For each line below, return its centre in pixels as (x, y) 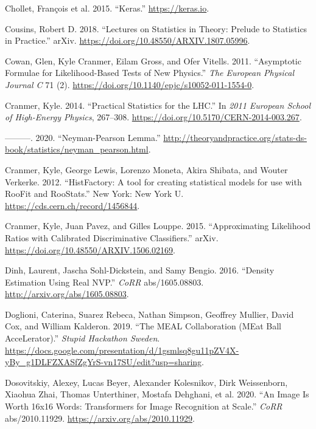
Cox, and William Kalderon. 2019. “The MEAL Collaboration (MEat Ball (143, 326)
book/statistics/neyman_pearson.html (77, 149)
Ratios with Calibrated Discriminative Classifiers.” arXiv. (112, 237)
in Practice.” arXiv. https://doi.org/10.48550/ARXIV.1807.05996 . (128, 40)
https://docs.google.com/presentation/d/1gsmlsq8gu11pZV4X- (122, 350)
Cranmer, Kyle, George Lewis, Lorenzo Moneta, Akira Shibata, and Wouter (146, 169)
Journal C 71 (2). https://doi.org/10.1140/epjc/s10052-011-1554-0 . (130, 84)
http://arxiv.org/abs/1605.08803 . (67, 294)
